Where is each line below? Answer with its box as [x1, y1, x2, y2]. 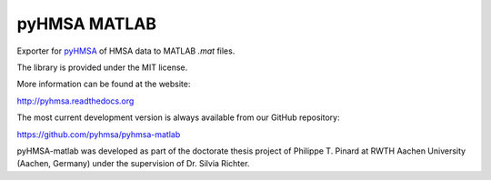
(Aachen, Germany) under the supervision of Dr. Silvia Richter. [16, 158, 250, 169]
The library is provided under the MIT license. [16, 62, 188, 73]
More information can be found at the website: [16, 78, 191, 90]
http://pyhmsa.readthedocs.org [16, 95, 135, 106]
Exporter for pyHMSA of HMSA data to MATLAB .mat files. [16, 45, 235, 56]
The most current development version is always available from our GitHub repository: [16, 112, 340, 123]
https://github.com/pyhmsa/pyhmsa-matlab [16, 128, 181, 140]
